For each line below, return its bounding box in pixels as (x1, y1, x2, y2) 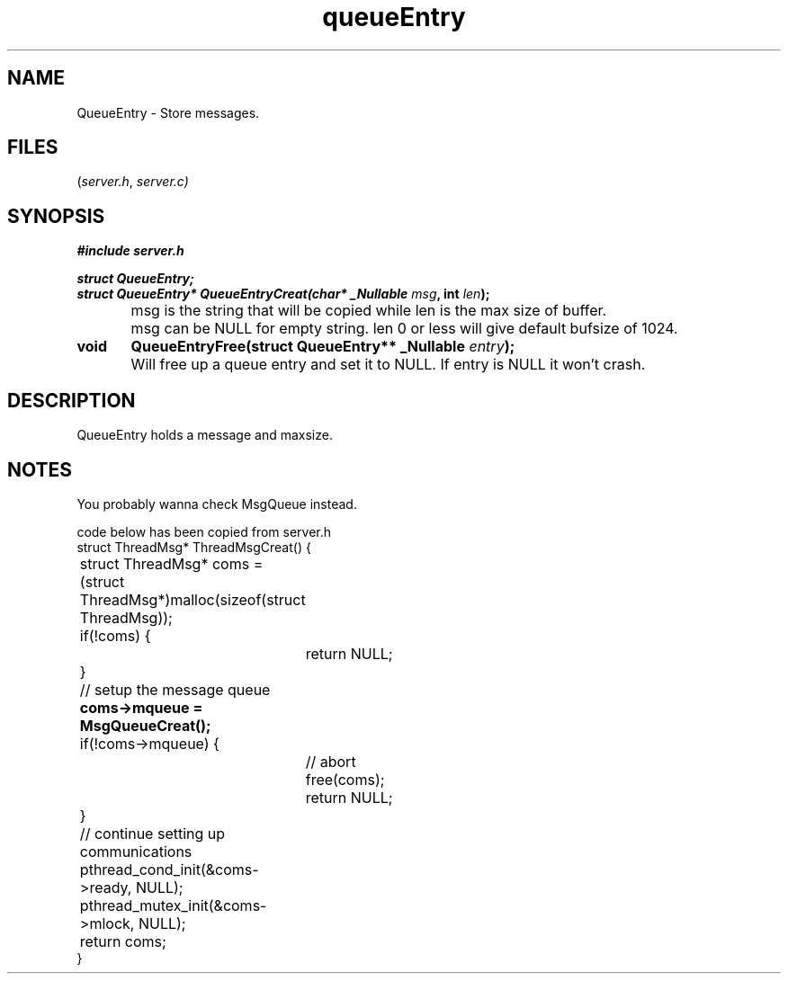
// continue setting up (79, 824, 226, 843)
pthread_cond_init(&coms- (79, 860, 259, 878)
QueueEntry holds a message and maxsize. (76, 427, 333, 443)
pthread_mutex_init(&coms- (79, 896, 267, 914)
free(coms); (305, 770, 385, 789)
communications (79, 842, 193, 861)
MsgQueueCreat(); (79, 716, 211, 735)
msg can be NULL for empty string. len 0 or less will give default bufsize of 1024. (130, 319, 678, 338)
